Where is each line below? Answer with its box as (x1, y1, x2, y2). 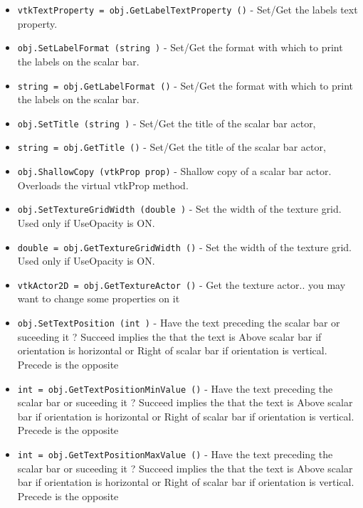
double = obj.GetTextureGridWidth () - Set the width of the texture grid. (17, 239, 352, 254)
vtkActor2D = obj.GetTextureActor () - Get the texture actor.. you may (17, 277, 346, 292)
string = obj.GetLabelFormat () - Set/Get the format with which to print (17, 78, 354, 92)
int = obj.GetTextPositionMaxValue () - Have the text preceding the (17, 446, 333, 461)
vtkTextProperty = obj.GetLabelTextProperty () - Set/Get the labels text (17, 2, 358, 16)
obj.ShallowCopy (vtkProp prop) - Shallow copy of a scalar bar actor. (17, 164, 332, 179)
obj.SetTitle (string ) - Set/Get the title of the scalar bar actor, (17, 115, 316, 130)
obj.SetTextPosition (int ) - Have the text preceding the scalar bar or (17, 315, 340, 330)
